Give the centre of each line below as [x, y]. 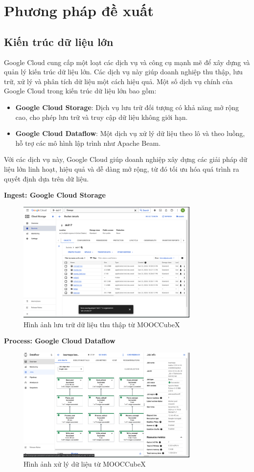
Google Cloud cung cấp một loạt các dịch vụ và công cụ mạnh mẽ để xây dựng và [127, 62]
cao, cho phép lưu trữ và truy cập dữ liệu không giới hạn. [102, 117]
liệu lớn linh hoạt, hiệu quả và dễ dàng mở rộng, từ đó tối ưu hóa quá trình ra [122, 169]
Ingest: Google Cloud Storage [55, 195]
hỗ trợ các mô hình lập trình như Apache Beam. [88, 143]
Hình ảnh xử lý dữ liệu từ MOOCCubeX [85, 464]
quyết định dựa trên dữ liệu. [46, 178]
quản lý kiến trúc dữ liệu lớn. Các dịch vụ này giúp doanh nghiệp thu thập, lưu [123, 72]
